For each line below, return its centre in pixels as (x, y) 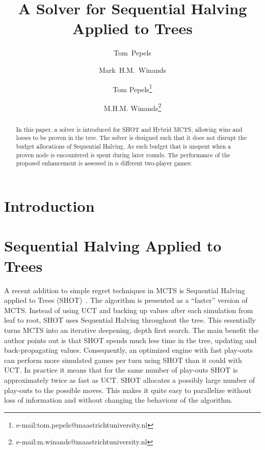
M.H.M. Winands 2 (132, 107)
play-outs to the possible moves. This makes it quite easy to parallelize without (128, 390)
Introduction (49, 206)
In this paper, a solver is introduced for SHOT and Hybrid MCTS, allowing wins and (129, 129)
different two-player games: (156, 163)
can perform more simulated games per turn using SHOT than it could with (123, 360)
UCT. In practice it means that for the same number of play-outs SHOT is (121, 370)
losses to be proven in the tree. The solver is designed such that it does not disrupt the (131, 138)
